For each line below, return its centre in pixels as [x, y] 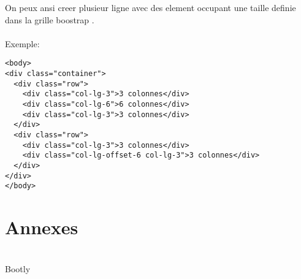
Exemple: [22, 43]
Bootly [18, 268]
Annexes [42, 227]
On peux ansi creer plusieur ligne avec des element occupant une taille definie [150, 7]
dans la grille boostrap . [50, 19]
